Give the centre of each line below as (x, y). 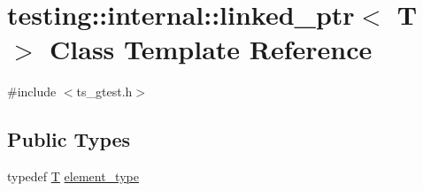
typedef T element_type (73, 176)
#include (32, 92)
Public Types (69, 139)
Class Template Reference (211, 49)
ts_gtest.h (104, 92)
